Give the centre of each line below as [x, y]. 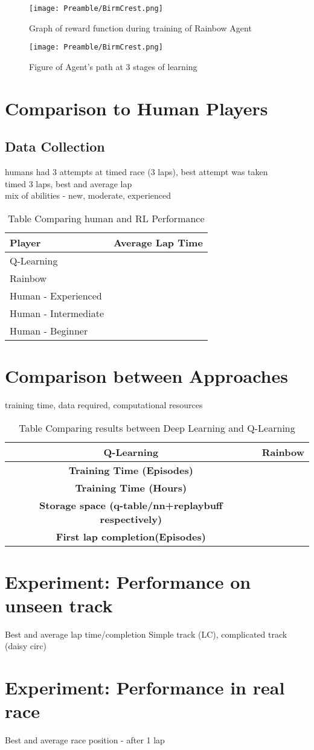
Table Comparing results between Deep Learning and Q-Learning [157, 428]
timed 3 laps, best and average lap [69, 183]
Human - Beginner [49, 330]
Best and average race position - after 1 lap [85, 740]
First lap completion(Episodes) [131, 536]
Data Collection [55, 146]
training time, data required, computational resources [104, 404]
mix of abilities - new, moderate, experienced [88, 195]
